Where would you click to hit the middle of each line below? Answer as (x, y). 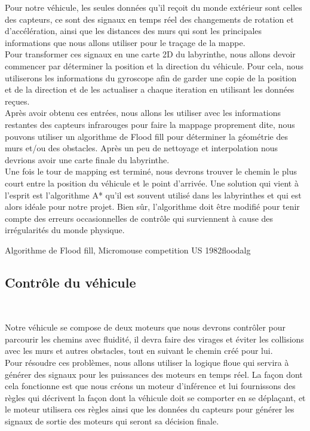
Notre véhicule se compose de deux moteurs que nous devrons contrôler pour (145, 327)
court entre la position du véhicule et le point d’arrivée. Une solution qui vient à (152, 183)
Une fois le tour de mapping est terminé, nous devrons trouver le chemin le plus (151, 171)
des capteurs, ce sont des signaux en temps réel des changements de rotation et (149, 19)
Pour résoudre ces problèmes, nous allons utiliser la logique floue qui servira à (147, 363)
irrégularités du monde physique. (65, 230)
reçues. (17, 101)
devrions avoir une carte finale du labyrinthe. (87, 159)
